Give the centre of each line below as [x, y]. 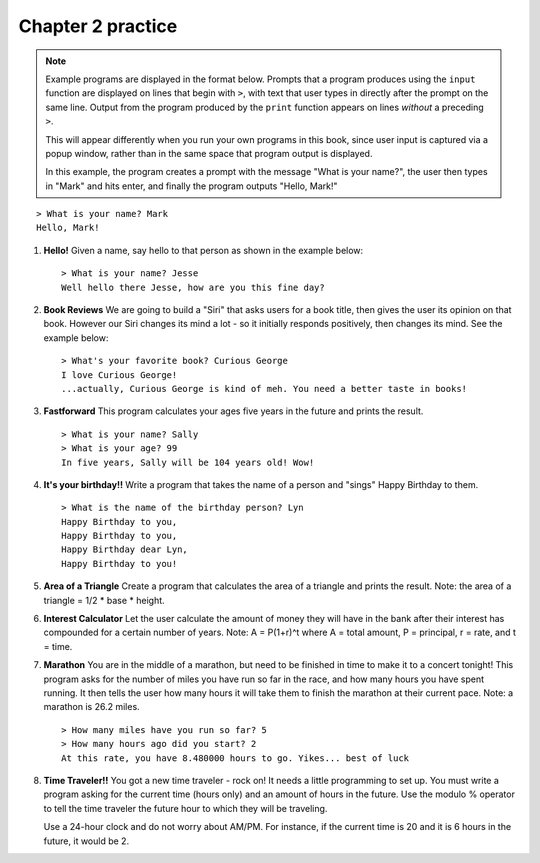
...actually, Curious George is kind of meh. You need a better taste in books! [264, 388]
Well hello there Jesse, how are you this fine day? [193, 287]
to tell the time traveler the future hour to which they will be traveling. [185, 808]
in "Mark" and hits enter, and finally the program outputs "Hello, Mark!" [191, 186]
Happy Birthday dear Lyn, [125, 549]
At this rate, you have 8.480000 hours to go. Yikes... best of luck [235, 758]
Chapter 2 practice [98, 26]
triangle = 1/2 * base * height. [104, 600]
